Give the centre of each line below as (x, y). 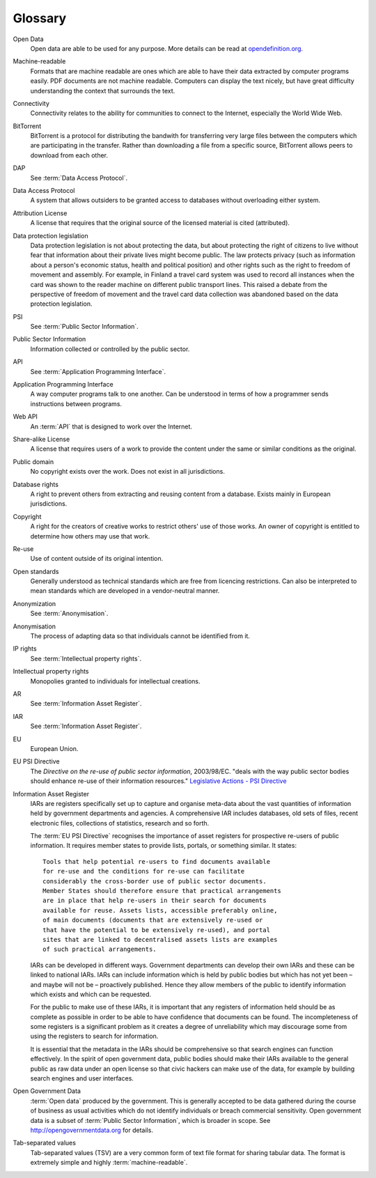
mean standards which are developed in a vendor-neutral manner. (125, 591)
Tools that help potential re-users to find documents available (157, 861)
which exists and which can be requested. (91, 994)
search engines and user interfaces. (82, 1078)
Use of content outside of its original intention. (97, 559)
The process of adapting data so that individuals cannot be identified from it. (140, 636)
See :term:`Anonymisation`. (69, 614)
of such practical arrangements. (100, 950)
